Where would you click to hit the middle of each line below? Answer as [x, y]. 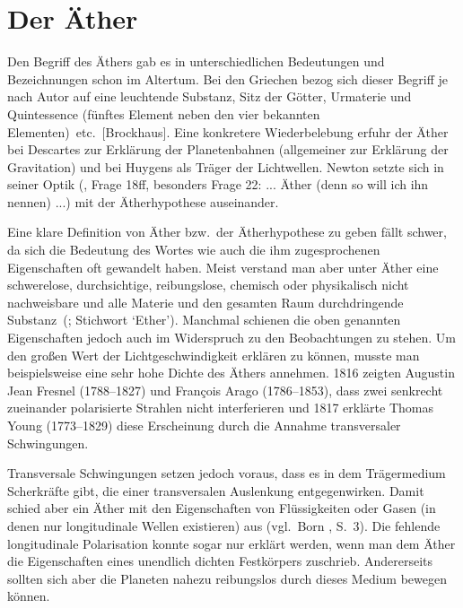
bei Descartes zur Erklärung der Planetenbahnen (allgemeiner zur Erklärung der [228, 149]
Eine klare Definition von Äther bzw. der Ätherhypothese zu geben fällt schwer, [227, 232]
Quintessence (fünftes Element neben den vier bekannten [164, 113]
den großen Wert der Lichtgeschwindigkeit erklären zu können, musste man [214, 355]
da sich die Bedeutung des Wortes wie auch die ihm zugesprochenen [194, 250]
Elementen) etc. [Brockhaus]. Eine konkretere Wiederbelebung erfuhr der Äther [228, 131]
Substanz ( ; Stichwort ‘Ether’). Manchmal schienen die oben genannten [204, 320]
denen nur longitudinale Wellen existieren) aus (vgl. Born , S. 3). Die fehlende [224, 525]
